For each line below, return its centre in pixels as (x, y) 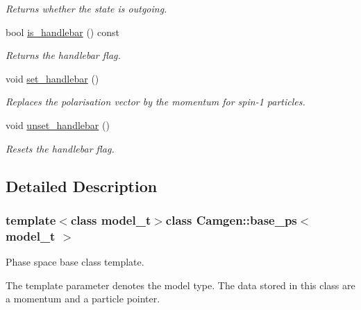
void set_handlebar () (52, 78)
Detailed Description (82, 186)
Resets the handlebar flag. (60, 148)
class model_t (111, 219)
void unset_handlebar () (58, 124)
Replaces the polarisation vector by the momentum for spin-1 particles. (156, 102)
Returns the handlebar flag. (63, 55)
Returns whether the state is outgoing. (86, 8)
